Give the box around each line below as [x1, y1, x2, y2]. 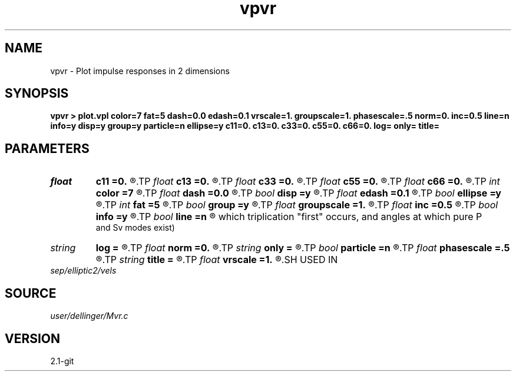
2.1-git [50, 355, 74, 366]
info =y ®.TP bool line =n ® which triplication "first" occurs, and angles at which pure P [95, 211, 482, 223]
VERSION [5, 331, 61, 346]
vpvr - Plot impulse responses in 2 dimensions [50, 65, 230, 76]
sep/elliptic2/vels [50, 265, 117, 276]
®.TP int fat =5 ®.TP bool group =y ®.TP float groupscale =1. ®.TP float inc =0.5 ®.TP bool [95, 199, 498, 211]
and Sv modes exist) [95, 222, 175, 233]
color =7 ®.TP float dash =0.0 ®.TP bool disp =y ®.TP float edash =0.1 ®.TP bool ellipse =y [95, 187, 501, 199]
